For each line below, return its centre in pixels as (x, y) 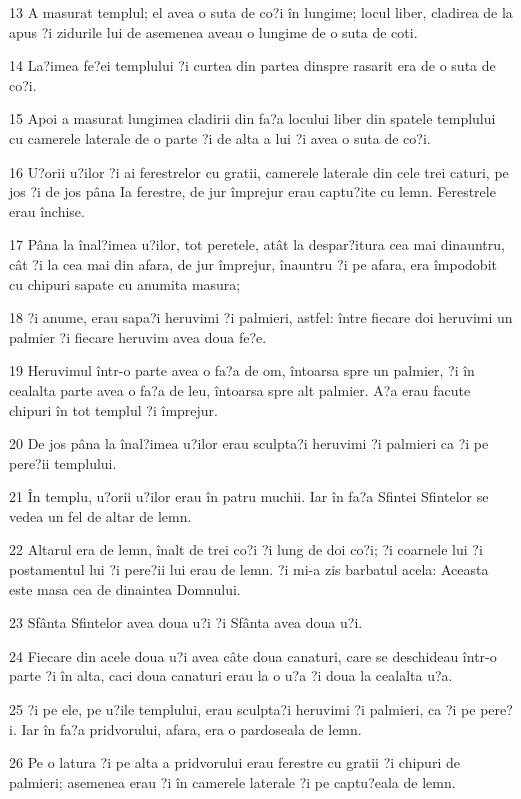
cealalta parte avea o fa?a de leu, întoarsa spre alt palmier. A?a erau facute (240, 389)
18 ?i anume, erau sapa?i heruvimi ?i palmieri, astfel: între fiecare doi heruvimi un (261, 317)
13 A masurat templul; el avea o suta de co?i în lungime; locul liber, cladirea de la (261, 12)
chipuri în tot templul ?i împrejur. (113, 409)
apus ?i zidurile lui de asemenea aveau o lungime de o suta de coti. (213, 31)
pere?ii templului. (63, 462)
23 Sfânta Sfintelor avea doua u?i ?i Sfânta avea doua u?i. (186, 622)
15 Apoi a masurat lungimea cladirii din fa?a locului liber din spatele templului (252, 118)
